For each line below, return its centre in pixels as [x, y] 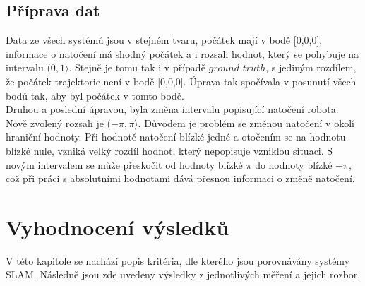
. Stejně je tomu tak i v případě [137, 67]
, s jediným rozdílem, [311, 67]
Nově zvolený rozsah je [55, 123]
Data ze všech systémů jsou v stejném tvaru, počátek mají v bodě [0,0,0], [164, 40]
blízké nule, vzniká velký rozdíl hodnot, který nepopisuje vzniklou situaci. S [169, 150]
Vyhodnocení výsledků [118, 226]
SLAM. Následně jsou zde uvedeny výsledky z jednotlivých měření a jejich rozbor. [183, 274]
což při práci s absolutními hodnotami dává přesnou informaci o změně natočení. [180, 178]
